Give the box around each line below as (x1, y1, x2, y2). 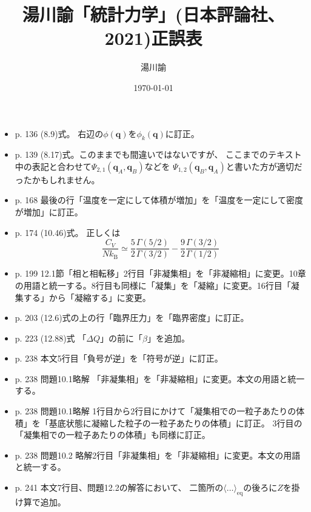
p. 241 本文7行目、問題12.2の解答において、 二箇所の (15, 481, 224, 494)
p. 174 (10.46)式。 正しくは (15, 226, 121, 238)
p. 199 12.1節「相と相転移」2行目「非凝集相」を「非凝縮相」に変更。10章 (15, 267, 306, 280)
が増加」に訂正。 (15, 206, 83, 218)
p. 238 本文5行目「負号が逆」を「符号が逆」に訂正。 (15, 352, 223, 365)
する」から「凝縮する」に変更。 (23, 291, 151, 303)
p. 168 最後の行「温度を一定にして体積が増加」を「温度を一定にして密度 (15, 194, 303, 206)
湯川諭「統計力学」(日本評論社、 (22, 2, 285, 27)
